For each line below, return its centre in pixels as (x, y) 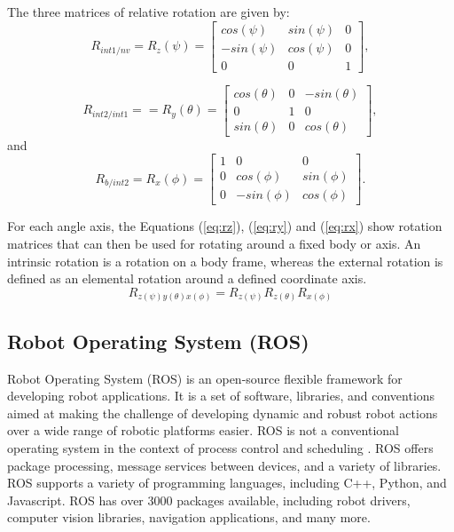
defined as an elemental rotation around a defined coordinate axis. (187, 278)
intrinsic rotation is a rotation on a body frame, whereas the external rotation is (225, 261)
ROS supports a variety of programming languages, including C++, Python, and (227, 483)
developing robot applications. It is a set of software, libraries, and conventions (221, 396)
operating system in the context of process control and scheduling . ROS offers (220, 447)
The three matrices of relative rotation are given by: (149, 12)
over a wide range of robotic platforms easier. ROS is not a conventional (203, 430)
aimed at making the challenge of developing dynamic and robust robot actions (223, 413)
